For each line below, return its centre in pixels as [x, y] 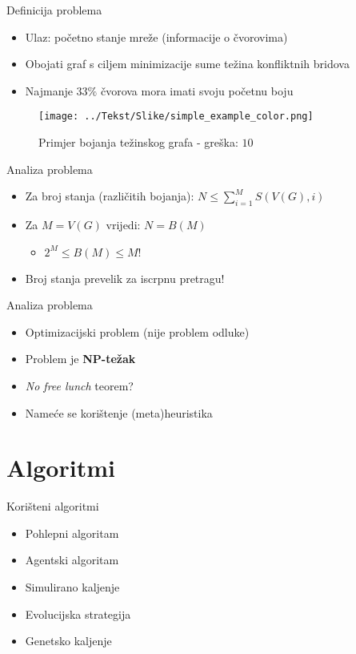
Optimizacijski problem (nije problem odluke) [137, 331]
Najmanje [49, 90]
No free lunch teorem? [79, 385]
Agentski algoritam [72, 560]
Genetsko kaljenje [68, 641]
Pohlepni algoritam [72, 533]
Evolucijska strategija [78, 614]
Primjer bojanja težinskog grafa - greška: [138, 142]
